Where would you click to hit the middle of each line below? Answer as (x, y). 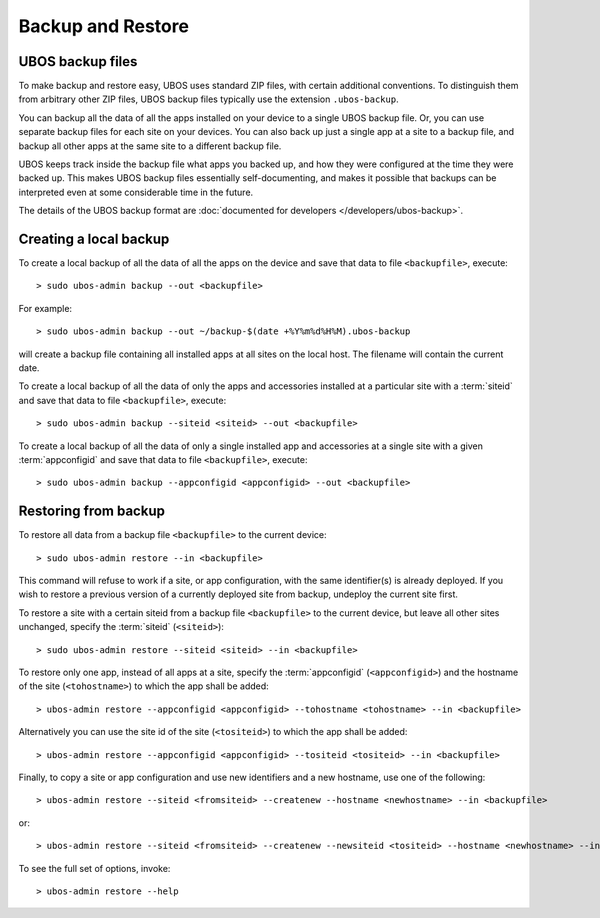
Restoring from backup (91, 511)
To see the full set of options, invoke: (94, 868)
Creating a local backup (94, 239)
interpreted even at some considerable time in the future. (136, 192)
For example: (45, 308)
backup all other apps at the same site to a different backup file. (150, 146)
